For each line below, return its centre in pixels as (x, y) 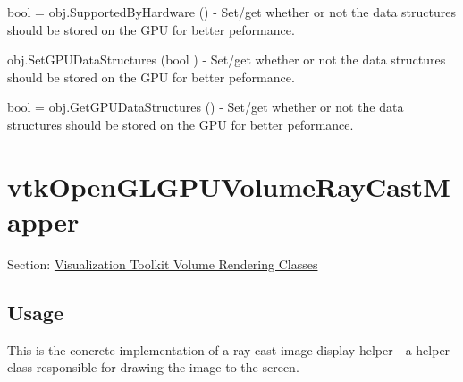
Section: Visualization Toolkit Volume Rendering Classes (163, 263)
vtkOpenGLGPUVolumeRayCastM (229, 186)
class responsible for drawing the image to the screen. (153, 367)
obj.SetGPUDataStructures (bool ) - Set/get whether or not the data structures (227, 59)
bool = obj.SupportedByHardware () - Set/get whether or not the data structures (231, 12)
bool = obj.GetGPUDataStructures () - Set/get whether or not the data (206, 107)
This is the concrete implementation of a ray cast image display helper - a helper (229, 349)
